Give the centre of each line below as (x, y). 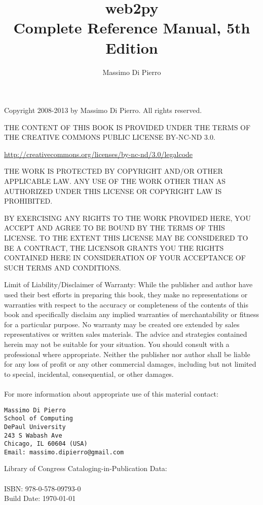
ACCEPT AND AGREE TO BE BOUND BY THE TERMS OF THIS (115, 228)
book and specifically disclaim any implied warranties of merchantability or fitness (132, 314)
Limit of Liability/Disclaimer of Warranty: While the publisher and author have (128, 284)
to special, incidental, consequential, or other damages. (89, 374)
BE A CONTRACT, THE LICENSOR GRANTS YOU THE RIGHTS (114, 247)
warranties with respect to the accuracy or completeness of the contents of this (126, 304)
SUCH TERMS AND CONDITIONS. (63, 267)
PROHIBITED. (28, 201)
